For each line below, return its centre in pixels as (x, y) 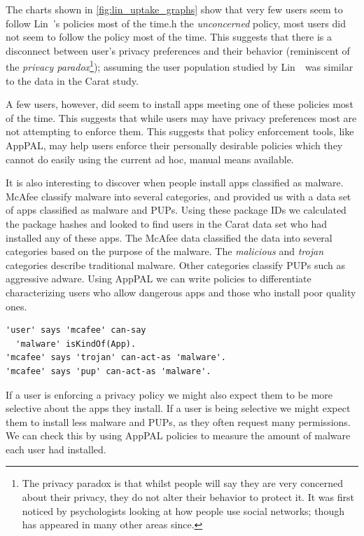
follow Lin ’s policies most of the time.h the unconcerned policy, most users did (176, 23)
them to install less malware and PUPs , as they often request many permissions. (178, 421)
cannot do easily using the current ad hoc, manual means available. (150, 159)
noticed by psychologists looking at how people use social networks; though (183, 510)
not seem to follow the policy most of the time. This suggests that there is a (169, 37)
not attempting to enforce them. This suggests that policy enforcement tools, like (180, 131)
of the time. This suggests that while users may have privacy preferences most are (181, 117)
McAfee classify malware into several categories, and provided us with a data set (178, 196)
